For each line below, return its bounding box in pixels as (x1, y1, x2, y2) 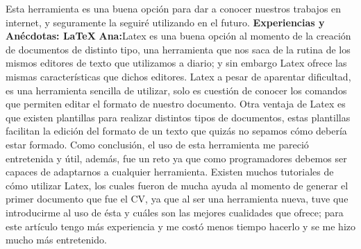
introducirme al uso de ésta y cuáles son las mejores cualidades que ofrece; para (6, 205, 344, 219)
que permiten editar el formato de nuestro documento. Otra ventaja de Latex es (6, 96, 346, 111)
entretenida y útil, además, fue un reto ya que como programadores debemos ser (6, 151, 347, 165)
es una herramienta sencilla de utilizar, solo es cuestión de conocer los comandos (6, 83, 347, 97)
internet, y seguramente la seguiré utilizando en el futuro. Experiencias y (6, 15, 325, 29)
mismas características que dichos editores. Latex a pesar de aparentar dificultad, (6, 69, 351, 83)
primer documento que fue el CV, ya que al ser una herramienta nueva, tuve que (6, 191, 349, 206)
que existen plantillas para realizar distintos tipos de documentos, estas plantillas (6, 110, 351, 124)
